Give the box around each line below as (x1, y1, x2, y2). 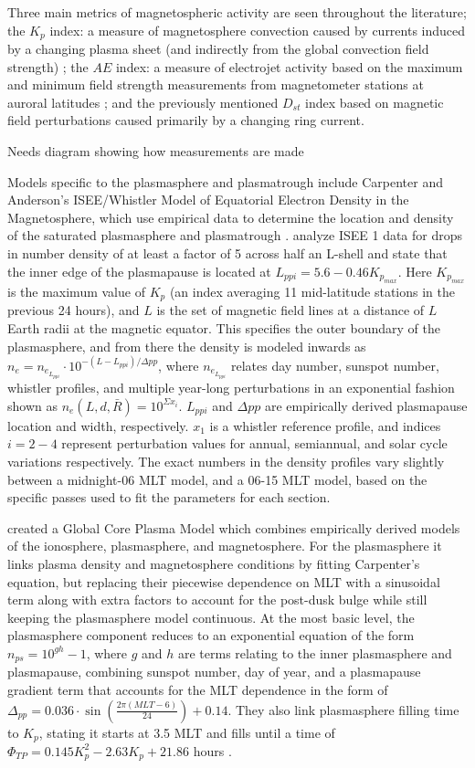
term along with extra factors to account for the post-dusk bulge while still (7, 590, 427, 609)
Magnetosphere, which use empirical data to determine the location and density (7, 207, 454, 226)
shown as (7, 395, 58, 415)
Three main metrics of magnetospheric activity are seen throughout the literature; (7, 3, 467, 21)
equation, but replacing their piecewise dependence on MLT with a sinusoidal (7, 572, 440, 591)
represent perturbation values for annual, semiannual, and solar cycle (61, 434, 448, 453)
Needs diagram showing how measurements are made (7, 142, 304, 161)
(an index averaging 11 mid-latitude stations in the (169, 281, 455, 300)
